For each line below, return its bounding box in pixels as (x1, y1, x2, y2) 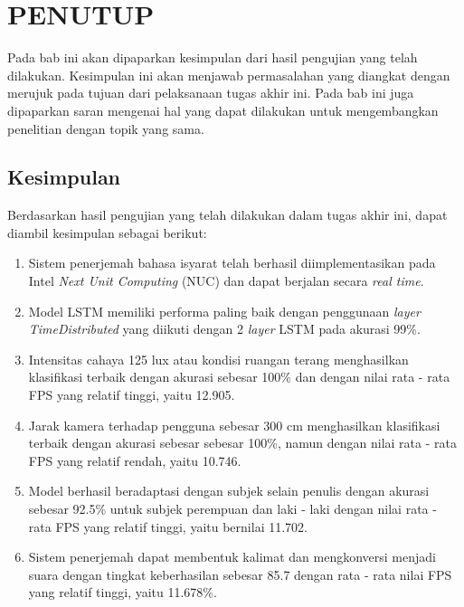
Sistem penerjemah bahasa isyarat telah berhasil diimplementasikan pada (28, 253, 436, 272)
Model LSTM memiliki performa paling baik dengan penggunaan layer (28, 301, 421, 320)
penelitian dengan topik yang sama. (7, 119, 204, 138)
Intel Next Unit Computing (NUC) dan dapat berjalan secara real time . (28, 271, 424, 290)
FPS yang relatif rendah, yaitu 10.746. (28, 451, 241, 469)
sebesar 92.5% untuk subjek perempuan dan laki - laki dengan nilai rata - (28, 499, 437, 518)
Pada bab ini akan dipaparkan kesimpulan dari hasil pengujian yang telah (7, 48, 418, 67)
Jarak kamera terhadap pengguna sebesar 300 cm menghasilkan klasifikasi (28, 415, 440, 434)
